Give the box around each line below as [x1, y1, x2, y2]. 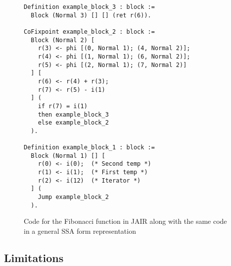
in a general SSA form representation [24, 226, 136, 236]
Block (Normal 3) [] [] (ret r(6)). [31, 11, 151, 19]
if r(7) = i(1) [38, 102, 88, 110]
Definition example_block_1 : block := [24, 144, 155, 151]
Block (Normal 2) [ [31, 36, 95, 44]
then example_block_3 [38, 111, 109, 118]
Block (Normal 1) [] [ [31, 152, 105, 159]
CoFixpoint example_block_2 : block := [24, 28, 155, 35]
